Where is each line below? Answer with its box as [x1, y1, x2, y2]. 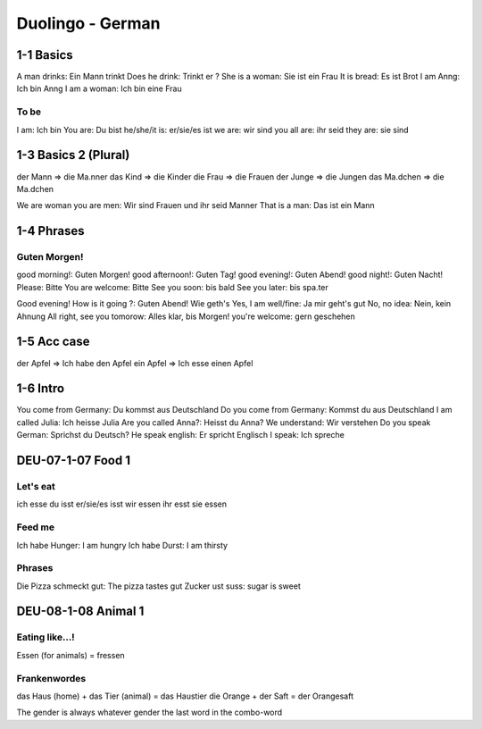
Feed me [16, 521, 55, 533]
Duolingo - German [16, 13, 161, 33]
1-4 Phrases [16, 223, 85, 239]
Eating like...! [16, 631, 75, 643]
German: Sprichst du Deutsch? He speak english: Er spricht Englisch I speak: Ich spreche [16, 430, 345, 440]
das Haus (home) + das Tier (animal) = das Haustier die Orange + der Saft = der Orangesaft [16, 691, 354, 701]
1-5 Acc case [16, 334, 90, 349]
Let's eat [16, 480, 55, 492]
